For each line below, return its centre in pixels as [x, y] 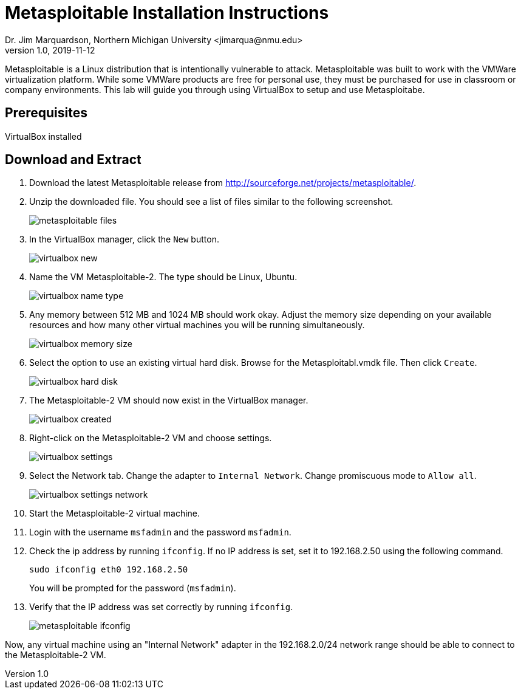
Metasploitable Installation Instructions [167, 13]
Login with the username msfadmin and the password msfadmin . [160, 532]
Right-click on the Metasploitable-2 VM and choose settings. [151, 438]
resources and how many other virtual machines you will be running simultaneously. [197, 325]
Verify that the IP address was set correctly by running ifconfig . [161, 607]
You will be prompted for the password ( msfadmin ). [133, 588]
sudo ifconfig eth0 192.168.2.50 [109, 570]
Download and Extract [73, 160]
